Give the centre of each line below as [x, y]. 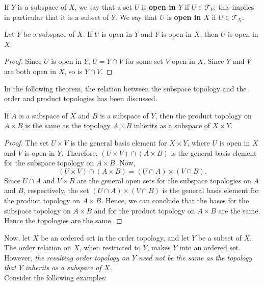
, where [199, 142]
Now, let [17, 237]
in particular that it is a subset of [57, 17]
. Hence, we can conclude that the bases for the [175, 200]
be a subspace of [49, 34]
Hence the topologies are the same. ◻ [63, 220]
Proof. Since [23, 61]
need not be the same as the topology [195, 257]
